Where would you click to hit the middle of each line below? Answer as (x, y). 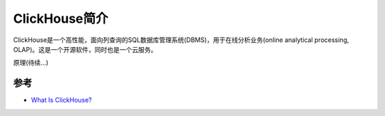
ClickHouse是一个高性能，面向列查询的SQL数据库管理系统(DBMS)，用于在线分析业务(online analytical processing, (181, 40)
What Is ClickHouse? (62, 100)
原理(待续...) (31, 63)
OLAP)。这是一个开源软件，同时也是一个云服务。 (85, 49)
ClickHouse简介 (61, 19)
